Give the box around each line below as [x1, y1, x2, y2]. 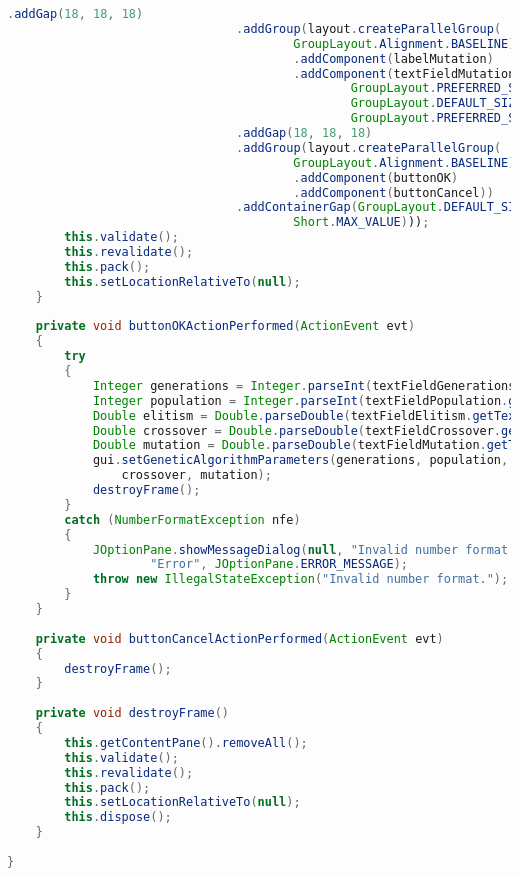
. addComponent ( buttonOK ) [293, 170, 459, 185]
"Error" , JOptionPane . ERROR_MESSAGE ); [150, 557, 408, 572]
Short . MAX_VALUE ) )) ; [293, 215, 430, 230]
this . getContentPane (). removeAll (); [64, 735, 308, 750]
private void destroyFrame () [35, 706, 229, 721]
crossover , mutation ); [121, 468, 272, 483]
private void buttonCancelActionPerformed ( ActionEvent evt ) [35, 631, 444, 646]
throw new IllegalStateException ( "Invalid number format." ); [92, 572, 509, 587]
